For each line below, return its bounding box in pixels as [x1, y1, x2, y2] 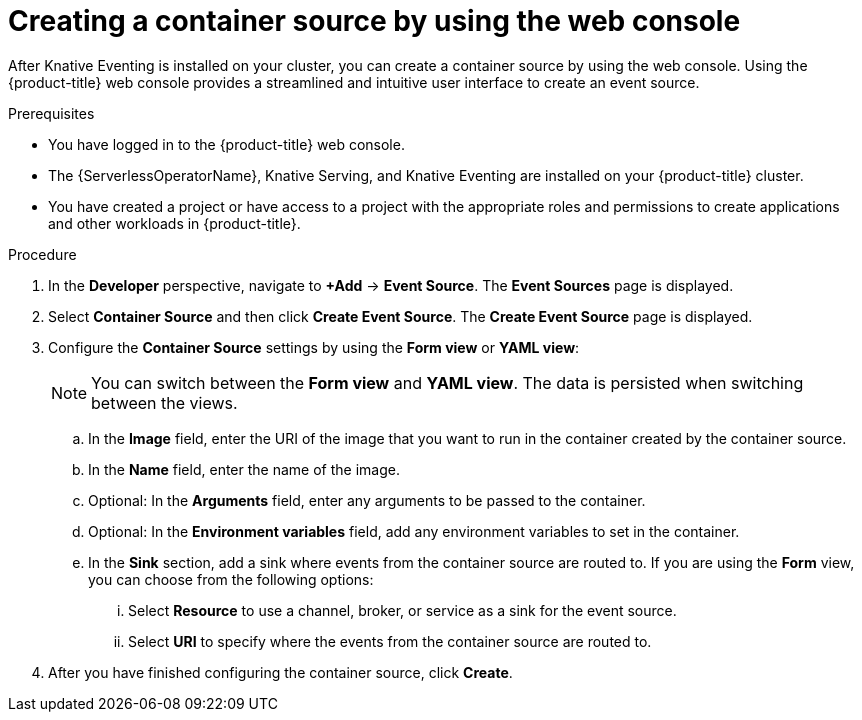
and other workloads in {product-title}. [48, 214, 301, 232]
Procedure [8, 245, 77, 263]
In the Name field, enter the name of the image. [88, 460, 400, 478]
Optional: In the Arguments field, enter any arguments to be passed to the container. [88, 491, 646, 509]
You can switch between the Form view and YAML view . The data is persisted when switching [91, 372, 804, 393]
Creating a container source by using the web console [8, 4, 741, 38]
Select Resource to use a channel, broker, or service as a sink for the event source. [128, 601, 677, 619]
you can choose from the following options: [88, 570, 374, 588]
